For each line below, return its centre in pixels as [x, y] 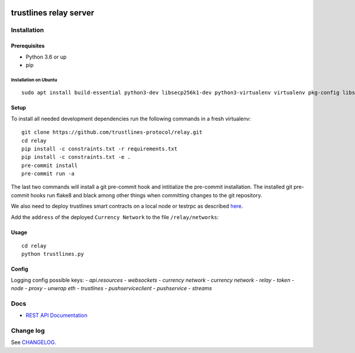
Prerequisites [28, 46]
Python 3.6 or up [46, 57]
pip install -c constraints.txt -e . [76, 157]
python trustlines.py [53, 254]
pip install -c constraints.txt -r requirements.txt [99, 149]
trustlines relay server [53, 13]
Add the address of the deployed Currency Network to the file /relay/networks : [115, 217]
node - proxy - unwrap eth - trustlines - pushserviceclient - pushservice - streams [112, 288]
